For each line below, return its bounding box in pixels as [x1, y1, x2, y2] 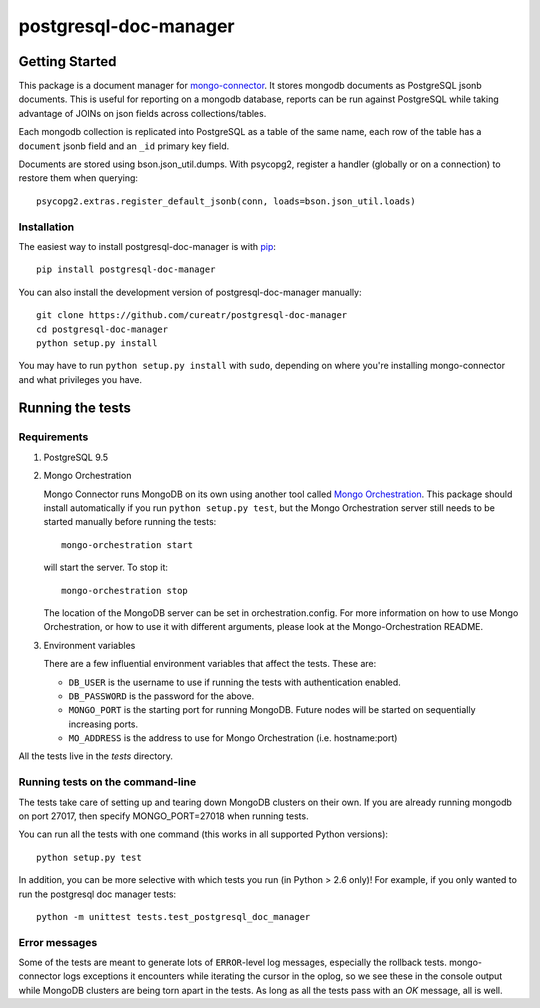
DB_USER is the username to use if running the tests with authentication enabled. [68, 676, 402, 688]
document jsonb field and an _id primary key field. [18, 140, 230, 152]
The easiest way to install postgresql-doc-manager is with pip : [18, 240, 277, 252]
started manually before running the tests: [43, 516, 217, 528]
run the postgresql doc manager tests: [18, 888, 177, 900]
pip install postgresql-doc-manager [36, 264, 216, 275]
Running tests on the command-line [18, 775, 197, 789]
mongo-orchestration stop [61, 585, 189, 596]
